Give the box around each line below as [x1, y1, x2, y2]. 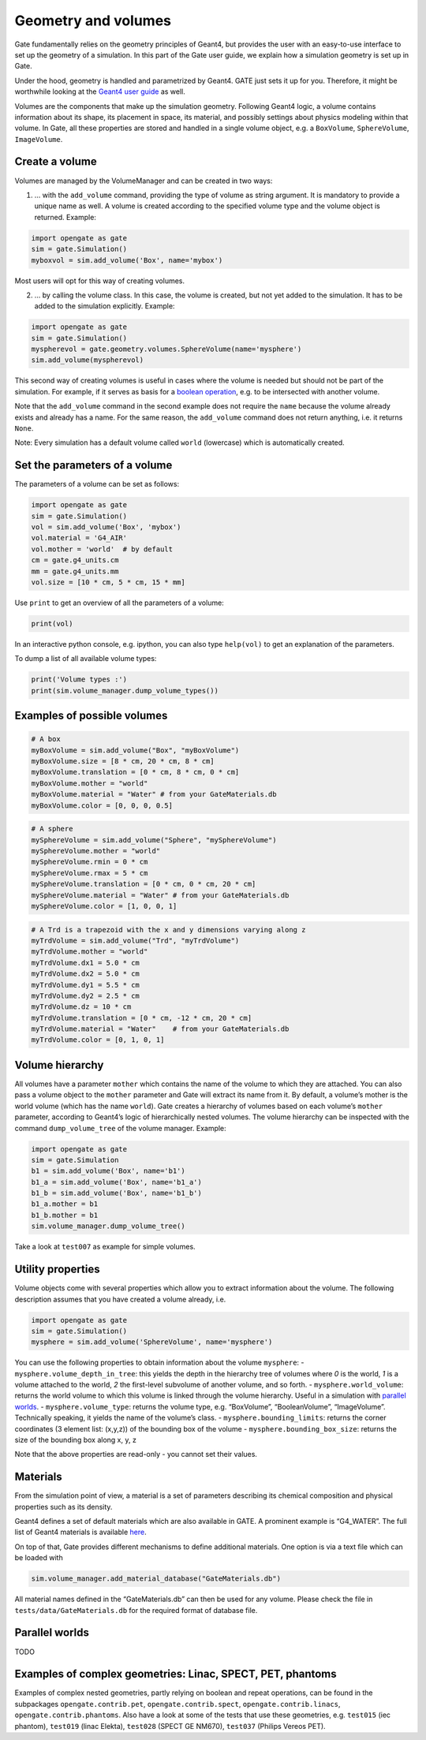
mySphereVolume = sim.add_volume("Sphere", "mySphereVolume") [31, 835, 277, 844]
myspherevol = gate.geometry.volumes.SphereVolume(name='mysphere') [31, 345, 302, 354]
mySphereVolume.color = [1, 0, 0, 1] [31, 902, 177, 910]
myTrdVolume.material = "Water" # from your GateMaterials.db [31, 1025, 290, 1033]
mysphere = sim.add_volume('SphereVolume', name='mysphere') [31, 1338, 273, 1346]
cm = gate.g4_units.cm [31, 556, 119, 565]
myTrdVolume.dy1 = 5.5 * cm [31, 980, 140, 989]
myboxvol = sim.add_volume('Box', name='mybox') [31, 256, 223, 264]
